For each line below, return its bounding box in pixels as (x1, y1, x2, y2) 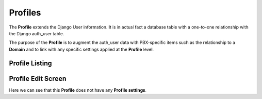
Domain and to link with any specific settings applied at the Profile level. (9, 46, 154, 52)
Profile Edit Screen (9, 74, 66, 83)
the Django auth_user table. (9, 30, 64, 36)
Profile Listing (9, 59, 52, 67)
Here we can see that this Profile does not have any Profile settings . (9, 87, 147, 93)
